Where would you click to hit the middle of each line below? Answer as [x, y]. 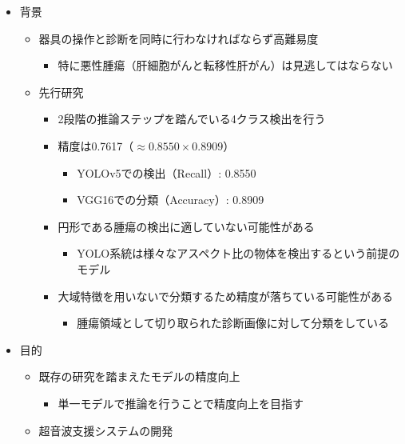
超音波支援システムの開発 [106, 430]
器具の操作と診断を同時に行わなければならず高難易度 [179, 38]
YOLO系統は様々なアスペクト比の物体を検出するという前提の [238, 253]
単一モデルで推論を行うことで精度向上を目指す [181, 403]
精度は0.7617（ [96, 145]
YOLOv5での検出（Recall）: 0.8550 [167, 172]
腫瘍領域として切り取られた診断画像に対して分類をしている [233, 323]
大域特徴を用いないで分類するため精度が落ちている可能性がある [225, 296]
